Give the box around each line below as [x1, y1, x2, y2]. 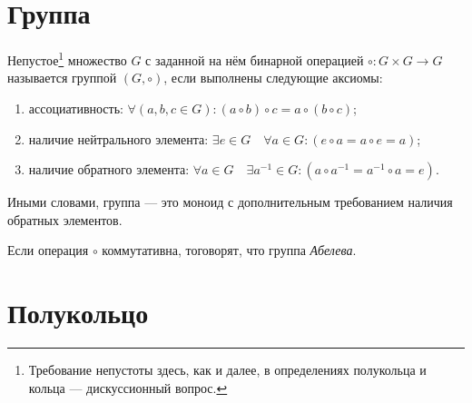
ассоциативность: [28, 98, 123, 117]
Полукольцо [7, 294, 149, 331]
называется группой [7, 68, 117, 87]
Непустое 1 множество [7, 48, 127, 69]
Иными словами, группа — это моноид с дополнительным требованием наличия [7, 192, 453, 211]
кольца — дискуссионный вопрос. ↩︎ [28, 378, 228, 397]
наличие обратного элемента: [28, 160, 190, 179]
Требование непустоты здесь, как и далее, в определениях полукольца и [28, 360, 427, 379]
